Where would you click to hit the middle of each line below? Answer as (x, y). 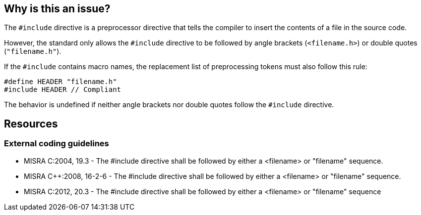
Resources (31, 124)
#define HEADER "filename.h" (60, 82)
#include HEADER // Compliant (63, 90)
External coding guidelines (57, 144)
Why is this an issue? (57, 9)
